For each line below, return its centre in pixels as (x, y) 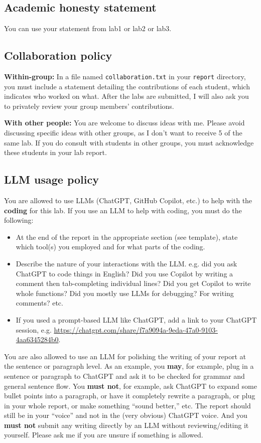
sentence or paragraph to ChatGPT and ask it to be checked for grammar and (124, 376)
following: (19, 220)
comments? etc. (39, 303)
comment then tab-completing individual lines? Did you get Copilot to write (133, 283)
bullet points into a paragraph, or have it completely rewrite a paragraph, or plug (130, 396)
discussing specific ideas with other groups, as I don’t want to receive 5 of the (123, 133)
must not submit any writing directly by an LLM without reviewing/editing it (126, 425)
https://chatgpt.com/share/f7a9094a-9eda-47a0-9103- (136, 329)
